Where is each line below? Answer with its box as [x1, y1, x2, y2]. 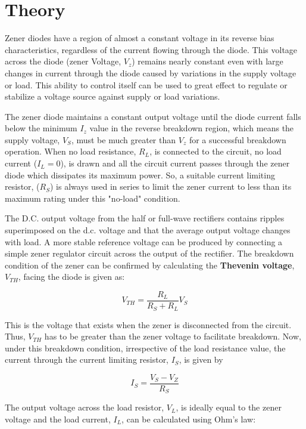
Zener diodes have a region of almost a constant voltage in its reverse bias [5, 32, 274, 44]
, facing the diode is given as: [18, 270, 125, 283]
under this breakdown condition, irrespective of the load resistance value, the [5, 341, 286, 354]
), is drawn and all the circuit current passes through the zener [60, 157, 290, 169]
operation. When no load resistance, [5, 145, 136, 158]
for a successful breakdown [189, 133, 286, 146]
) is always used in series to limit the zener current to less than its [50, 180, 292, 193]
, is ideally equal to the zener [176, 401, 282, 413]
